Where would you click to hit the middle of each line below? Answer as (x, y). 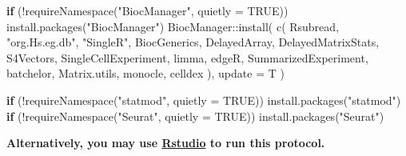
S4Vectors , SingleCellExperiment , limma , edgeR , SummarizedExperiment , (187, 57)
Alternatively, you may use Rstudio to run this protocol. (166, 143)
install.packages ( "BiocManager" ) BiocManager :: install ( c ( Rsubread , (173, 26)
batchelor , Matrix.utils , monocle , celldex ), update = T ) (145, 73)
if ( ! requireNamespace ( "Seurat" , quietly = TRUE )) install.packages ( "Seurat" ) (195, 116)
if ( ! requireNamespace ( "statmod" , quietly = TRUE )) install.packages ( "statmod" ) (204, 100)
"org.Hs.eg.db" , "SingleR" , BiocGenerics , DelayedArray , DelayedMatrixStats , (193, 42)
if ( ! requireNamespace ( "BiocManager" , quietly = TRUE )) (147, 10)
